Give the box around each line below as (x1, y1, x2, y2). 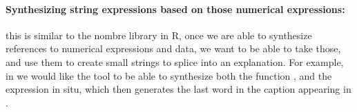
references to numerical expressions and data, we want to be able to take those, (6, 41, 341, 56)
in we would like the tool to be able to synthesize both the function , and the (6, 68, 332, 82)
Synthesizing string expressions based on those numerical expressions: (6, 1, 345, 16)
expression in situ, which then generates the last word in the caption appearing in (6, 82, 351, 96)
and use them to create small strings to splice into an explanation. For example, (6, 54, 344, 69)
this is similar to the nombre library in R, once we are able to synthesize (6, 27, 312, 42)
